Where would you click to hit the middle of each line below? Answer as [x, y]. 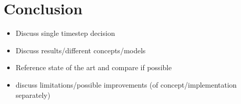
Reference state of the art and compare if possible [94, 67]
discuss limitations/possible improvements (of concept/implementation [126, 84]
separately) [33, 95]
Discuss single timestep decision [65, 33]
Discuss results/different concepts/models [81, 50]
